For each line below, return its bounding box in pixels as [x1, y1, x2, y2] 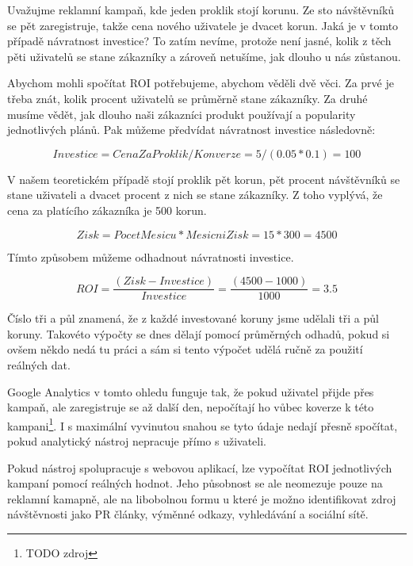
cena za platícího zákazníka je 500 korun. [7, 201, 207, 218]
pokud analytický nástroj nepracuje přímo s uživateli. [7, 433, 266, 449]
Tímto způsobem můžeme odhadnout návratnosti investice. [7, 248, 294, 265]
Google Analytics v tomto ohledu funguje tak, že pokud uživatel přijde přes [7, 383, 374, 400]
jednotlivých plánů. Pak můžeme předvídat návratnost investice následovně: [7, 121, 376, 138]
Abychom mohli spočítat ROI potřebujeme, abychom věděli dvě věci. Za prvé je [7, 75, 394, 91]
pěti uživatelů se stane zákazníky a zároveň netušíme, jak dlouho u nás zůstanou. [7, 48, 401, 64]
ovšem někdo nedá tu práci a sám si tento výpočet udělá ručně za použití [7, 341, 363, 358]
